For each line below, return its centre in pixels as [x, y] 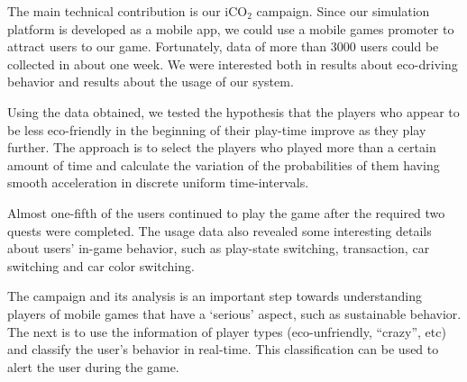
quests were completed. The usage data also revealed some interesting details [220, 230]
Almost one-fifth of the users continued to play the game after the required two [226, 212]
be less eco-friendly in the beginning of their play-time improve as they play [217, 129]
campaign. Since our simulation [343, 11]
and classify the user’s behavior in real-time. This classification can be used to [223, 349]
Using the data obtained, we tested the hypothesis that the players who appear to [233, 111]
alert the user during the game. [93, 366]
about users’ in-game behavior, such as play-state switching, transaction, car [219, 248]
